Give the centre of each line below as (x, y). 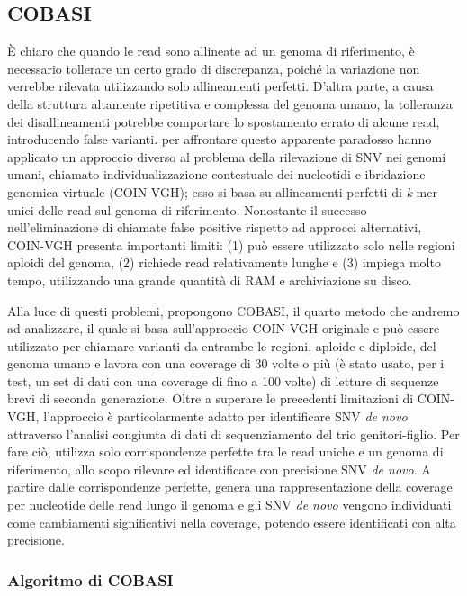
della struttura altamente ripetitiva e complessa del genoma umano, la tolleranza (230, 103)
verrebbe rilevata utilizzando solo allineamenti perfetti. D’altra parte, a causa (220, 86)
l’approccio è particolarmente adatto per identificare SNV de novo (225, 416)
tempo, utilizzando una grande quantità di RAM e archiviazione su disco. (210, 280)
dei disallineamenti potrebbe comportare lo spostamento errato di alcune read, (224, 121)
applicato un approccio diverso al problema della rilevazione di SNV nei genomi (227, 156)
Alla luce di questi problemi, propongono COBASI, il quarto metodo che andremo (233, 310)
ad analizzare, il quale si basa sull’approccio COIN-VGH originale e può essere (224, 328)
